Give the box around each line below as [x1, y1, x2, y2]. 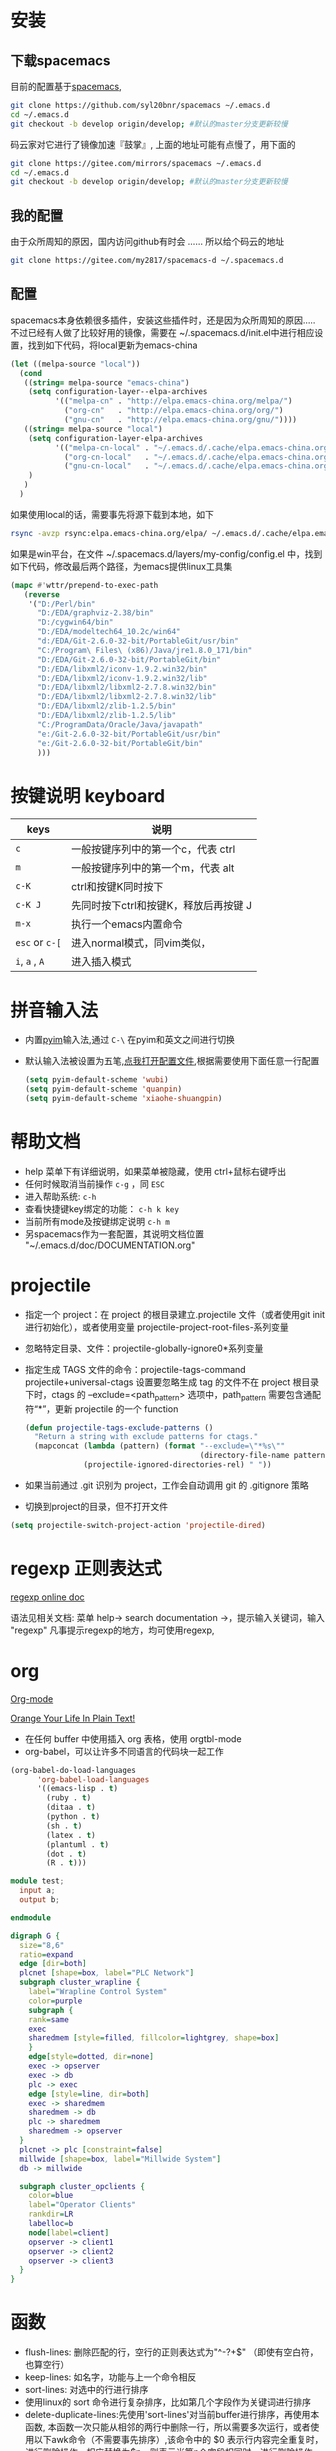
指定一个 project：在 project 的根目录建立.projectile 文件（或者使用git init [24, 1308, 326, 1320]
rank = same [28, 2014, 70, 2025]
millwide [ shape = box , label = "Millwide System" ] [19, 2154, 222, 2164]
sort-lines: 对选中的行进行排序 [24, 2384, 149, 2396]
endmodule [10, 1912, 52, 1923]
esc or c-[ [15, 936, 62, 950]
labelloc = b [28, 2219, 74, 2229]
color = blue [28, 2191, 74, 2201]
